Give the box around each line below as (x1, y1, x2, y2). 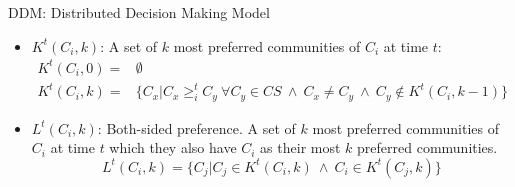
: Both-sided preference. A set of (97, 117, 296, 138)
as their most (260, 137, 341, 158)
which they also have (109, 137, 237, 158)
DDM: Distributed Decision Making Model (8, 2, 270, 22)
